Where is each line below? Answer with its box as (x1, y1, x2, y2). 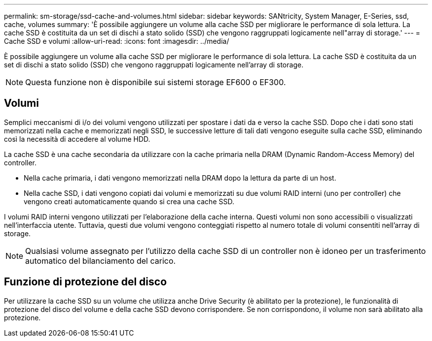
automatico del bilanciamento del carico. (25, 255, 176, 266)
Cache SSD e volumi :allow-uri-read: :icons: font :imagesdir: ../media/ (4, 37, 229, 45)
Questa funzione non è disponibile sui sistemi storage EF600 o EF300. (25, 77, 286, 87)
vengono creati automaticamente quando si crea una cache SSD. (24, 197, 234, 206)
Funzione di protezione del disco (4, 276, 167, 288)
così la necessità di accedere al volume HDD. (4, 134, 150, 143)
